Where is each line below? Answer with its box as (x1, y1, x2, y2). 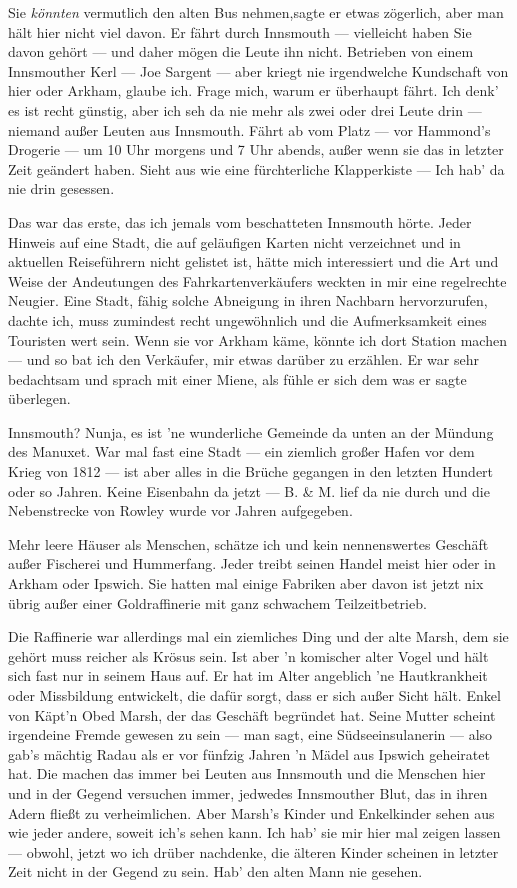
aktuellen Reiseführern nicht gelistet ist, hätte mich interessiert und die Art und (8, 251, 499, 272)
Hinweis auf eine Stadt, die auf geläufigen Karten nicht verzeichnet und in (8, 231, 461, 252)
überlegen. (8, 388, 71, 409)
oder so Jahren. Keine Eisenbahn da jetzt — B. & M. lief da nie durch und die (8, 480, 490, 501)
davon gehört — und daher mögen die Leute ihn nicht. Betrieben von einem (8, 41, 474, 62)
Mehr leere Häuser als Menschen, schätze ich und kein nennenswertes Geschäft (8, 533, 489, 554)
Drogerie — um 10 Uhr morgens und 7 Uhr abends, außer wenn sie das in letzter (8, 139, 504, 160)
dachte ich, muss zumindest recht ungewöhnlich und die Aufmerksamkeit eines (8, 309, 487, 330)
